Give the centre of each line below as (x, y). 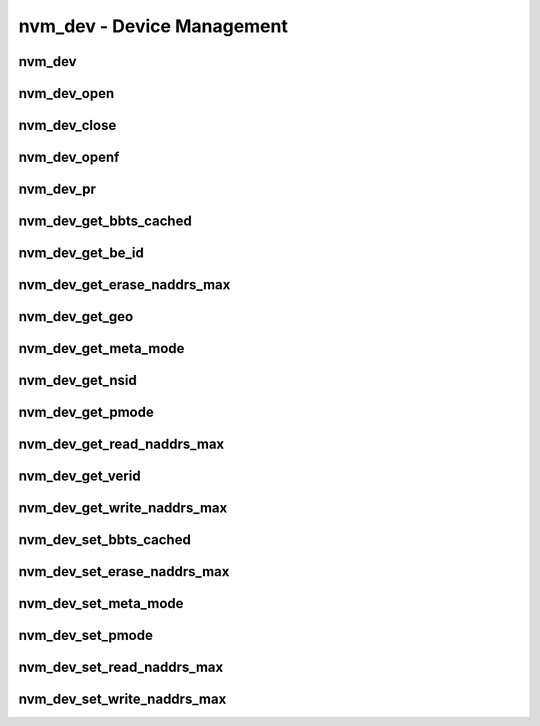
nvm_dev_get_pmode (86, 412)
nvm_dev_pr (57, 189)
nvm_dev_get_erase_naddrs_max (124, 285)
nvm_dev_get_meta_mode (101, 348)
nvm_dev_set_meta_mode (101, 603)
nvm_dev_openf (69, 157)
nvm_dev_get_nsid (77, 380)
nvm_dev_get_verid (79, 476)
